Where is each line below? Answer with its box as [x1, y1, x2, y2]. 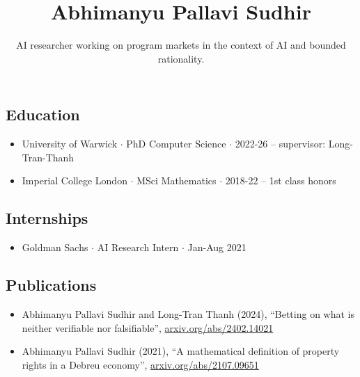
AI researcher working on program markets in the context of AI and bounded [16, 38, 346, 52]
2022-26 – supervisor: [235, 136, 326, 151]
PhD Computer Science [126, 136, 226, 151]
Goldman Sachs [22, 240, 88, 255]
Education [6, 104, 80, 125]
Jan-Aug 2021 [187, 240, 246, 255]
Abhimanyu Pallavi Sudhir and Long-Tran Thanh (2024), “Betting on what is [22, 306, 354, 321]
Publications [6, 274, 97, 296]
